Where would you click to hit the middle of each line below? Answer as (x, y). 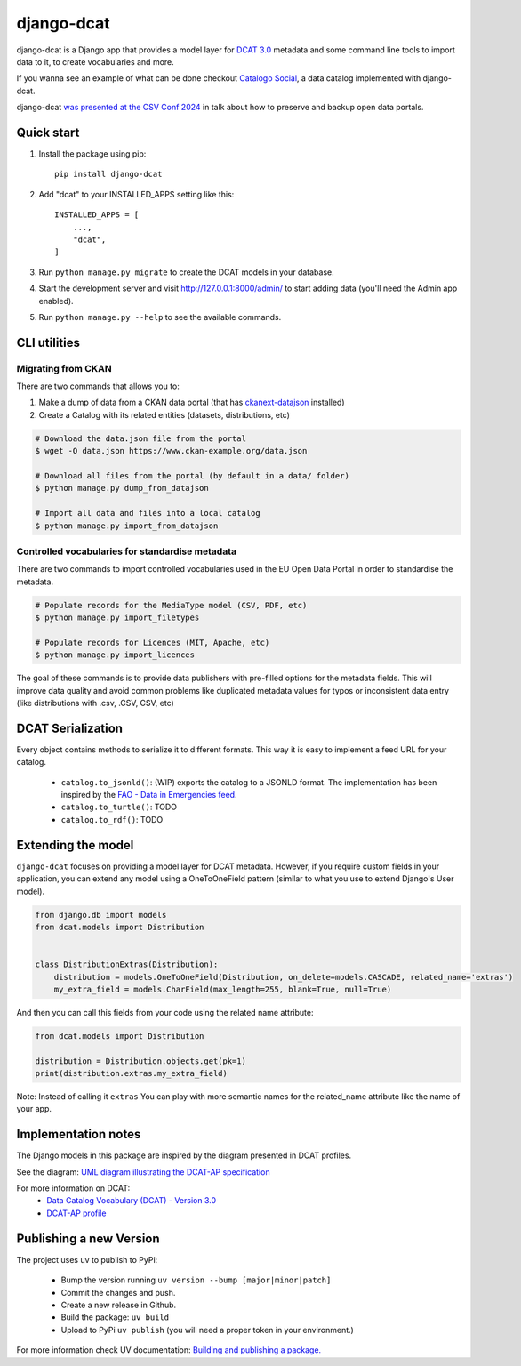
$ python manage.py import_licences (115, 655)
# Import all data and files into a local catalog (148, 513)
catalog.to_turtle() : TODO (119, 807)
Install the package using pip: (92, 154)
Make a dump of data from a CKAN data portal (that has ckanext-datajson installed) (192, 402)
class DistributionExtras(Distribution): (127, 964)
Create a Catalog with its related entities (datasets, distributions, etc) (164, 414)
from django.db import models (101, 915)
